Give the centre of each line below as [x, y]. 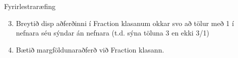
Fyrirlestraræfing [30, 6]
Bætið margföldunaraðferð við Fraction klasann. [90, 49]
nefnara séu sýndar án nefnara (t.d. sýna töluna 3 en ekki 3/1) [112, 33]
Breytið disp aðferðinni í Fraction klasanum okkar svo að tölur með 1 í [125, 23]
